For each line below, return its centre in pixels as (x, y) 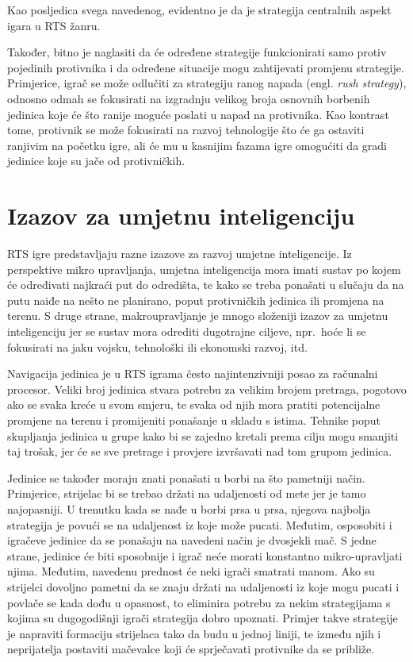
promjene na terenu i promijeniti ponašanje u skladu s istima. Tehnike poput (194, 420)
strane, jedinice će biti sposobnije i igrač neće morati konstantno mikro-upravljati (205, 555)
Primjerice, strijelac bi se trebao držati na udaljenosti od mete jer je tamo (187, 493)
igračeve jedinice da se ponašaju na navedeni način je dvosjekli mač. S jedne (192, 540)
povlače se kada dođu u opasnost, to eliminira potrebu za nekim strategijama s (199, 602)
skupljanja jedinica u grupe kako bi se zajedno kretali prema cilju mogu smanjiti (203, 435)
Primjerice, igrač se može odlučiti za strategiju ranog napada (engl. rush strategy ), (207, 83)
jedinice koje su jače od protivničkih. (96, 161)
